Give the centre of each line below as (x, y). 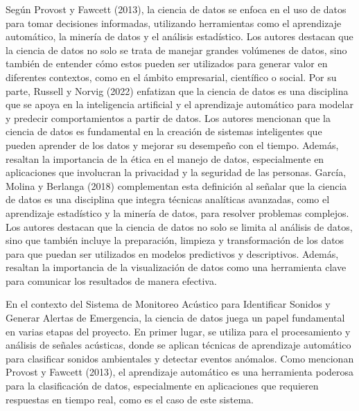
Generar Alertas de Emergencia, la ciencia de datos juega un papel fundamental (175, 318)
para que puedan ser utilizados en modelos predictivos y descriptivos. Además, (172, 253)
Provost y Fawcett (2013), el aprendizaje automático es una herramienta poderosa (180, 372)
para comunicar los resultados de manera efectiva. (111, 280)
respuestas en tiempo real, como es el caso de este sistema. (130, 399)
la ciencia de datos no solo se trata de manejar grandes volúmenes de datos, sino (176, 50)
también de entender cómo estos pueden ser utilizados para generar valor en (167, 63)
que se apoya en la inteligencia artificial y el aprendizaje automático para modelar (179, 104)
